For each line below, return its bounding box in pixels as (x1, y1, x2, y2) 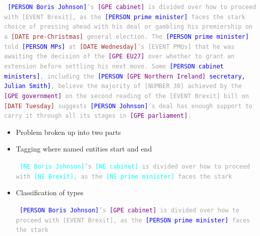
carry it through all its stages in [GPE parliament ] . (4, 112, 192, 120)
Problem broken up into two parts (16, 126, 121, 137)
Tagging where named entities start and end (16, 143, 152, 154)
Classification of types (16, 187, 83, 198)
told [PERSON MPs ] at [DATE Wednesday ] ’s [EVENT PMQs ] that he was (4, 43, 235, 50)
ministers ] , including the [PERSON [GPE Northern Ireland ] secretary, (4, 72, 245, 80)
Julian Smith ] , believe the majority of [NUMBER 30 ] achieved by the (4, 83, 242, 90)
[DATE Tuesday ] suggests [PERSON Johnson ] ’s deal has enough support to (4, 102, 253, 110)
